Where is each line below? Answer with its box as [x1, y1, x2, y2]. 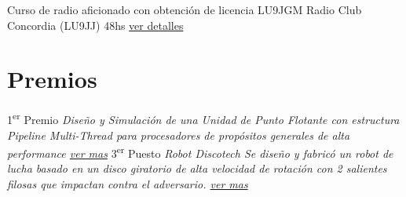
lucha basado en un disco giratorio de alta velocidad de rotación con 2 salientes [7, 160, 387, 177]
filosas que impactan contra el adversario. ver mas [7, 176, 248, 192]
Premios [7, 63, 97, 95]
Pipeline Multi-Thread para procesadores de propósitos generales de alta [7, 126, 350, 143]
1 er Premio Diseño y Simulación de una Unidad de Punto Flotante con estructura [7, 109, 400, 127]
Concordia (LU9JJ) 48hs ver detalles [7, 16, 184, 33]
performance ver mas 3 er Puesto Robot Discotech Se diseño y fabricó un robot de [7, 143, 393, 161]
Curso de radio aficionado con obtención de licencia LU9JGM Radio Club [7, 2, 362, 17]
